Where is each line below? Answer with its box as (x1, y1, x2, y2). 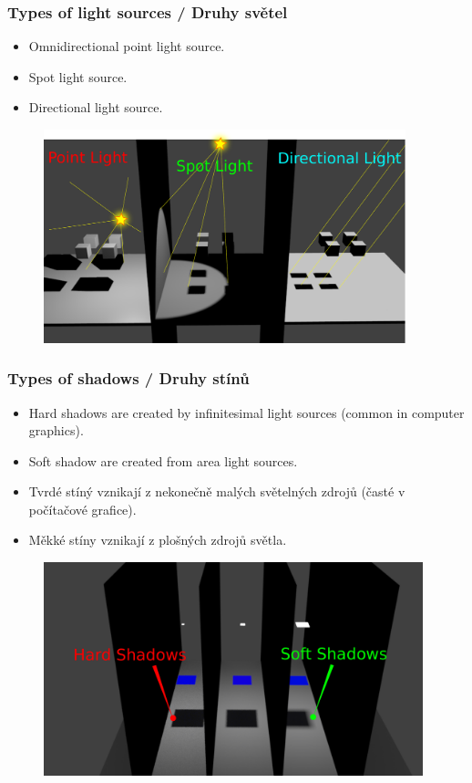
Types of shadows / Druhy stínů (7, 367, 250, 390)
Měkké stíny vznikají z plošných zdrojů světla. (28, 530, 287, 549)
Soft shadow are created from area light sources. (28, 451, 298, 470)
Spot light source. (28, 67, 128, 86)
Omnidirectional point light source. (28, 37, 225, 56)
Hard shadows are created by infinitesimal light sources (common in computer (28, 402, 465, 422)
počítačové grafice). (28, 499, 137, 518)
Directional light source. (28, 98, 163, 117)
